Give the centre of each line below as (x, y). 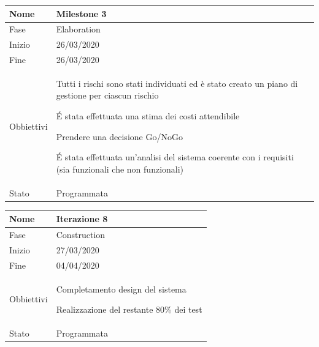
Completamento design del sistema (121, 289)
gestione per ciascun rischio (107, 95)
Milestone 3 (81, 13)
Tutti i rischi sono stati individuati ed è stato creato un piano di (177, 83)
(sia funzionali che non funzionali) (120, 169)
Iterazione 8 (82, 219)
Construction (81, 235)
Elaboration (78, 29)
